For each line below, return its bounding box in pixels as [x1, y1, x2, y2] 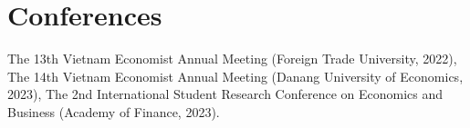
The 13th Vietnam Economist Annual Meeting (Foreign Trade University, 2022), [7, 49, 457, 68]
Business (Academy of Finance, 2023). [7, 102, 220, 121]
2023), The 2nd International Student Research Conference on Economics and [7, 84, 444, 103]
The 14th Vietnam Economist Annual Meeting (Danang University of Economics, [7, 66, 464, 85]
